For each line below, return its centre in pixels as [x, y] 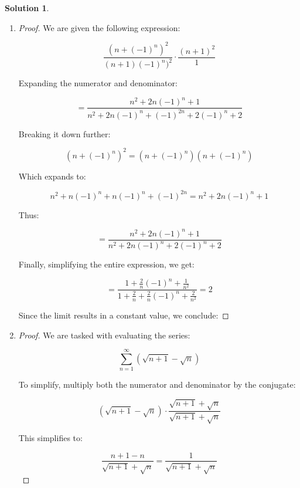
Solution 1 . [27, 8]
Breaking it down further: [64, 133]
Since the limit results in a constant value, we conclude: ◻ [124, 315]
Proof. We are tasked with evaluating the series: [104, 335]
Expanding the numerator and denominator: [98, 83]
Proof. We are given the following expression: [99, 27]
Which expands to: [52, 176]
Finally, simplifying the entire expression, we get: [106, 264]
